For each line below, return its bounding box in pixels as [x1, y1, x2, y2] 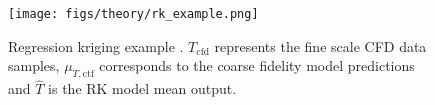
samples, [8, 55, 60, 76]
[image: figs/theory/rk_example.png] [8, 7, 259, 21]
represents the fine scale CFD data [214, 35, 427, 56]
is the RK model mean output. [48, 78, 237, 99]
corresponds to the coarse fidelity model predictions [99, 55, 415, 76]
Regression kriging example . [8, 35, 184, 56]
